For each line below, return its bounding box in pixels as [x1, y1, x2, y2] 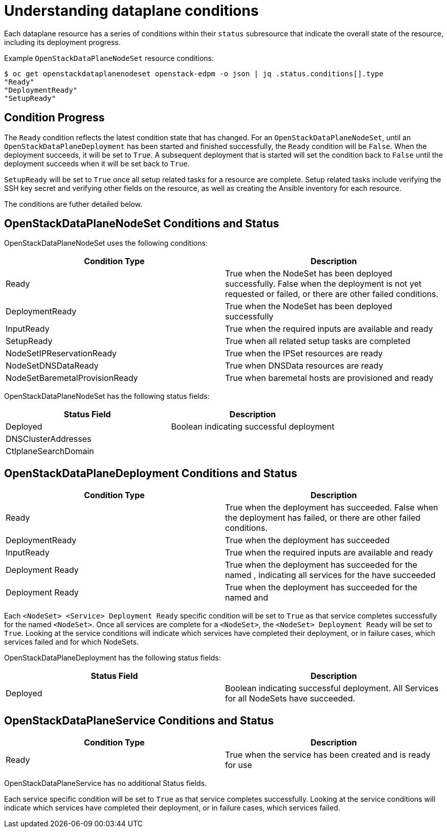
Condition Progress [4, 111, 105, 124]
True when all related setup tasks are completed [225, 336, 411, 347]
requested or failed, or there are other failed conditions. [225, 289, 439, 300]
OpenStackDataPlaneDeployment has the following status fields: [4, 653, 221, 663]
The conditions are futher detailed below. [4, 199, 143, 208]
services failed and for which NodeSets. [4, 637, 139, 647]
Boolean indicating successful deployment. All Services [225, 683, 439, 694]
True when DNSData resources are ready [225, 360, 384, 371]
